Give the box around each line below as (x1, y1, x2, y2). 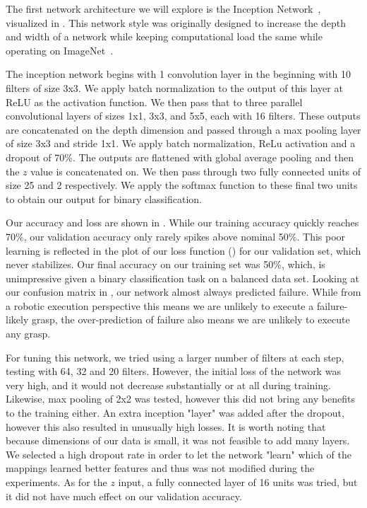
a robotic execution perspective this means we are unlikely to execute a (6, 298, 314, 313)
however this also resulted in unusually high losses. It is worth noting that (6, 419, 326, 434)
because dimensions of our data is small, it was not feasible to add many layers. (6, 433, 350, 448)
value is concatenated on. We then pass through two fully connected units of (30, 163, 361, 178)
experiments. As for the (6, 475, 107, 489)
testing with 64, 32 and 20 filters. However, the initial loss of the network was (6, 364, 341, 379)
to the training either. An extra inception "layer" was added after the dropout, (6, 405, 344, 420)
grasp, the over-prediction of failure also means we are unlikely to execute (31, 312, 350, 327)
